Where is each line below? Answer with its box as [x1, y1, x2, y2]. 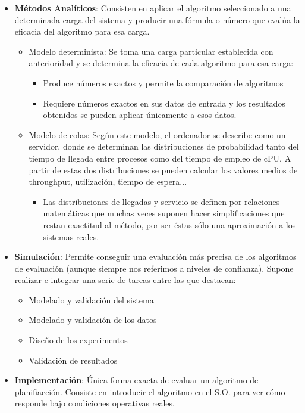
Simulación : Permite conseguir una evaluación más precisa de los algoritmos [14, 250, 297, 263]
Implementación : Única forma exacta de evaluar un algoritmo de [14, 374, 259, 386]
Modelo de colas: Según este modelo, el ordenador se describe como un [29, 128, 286, 141]
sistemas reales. [43, 230, 99, 243]
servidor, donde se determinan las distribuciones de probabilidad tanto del [29, 140, 299, 153]
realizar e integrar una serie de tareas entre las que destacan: [14, 274, 236, 286]
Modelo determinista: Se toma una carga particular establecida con [29, 45, 273, 57]
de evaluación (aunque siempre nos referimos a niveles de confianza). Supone [14, 262, 294, 274]
